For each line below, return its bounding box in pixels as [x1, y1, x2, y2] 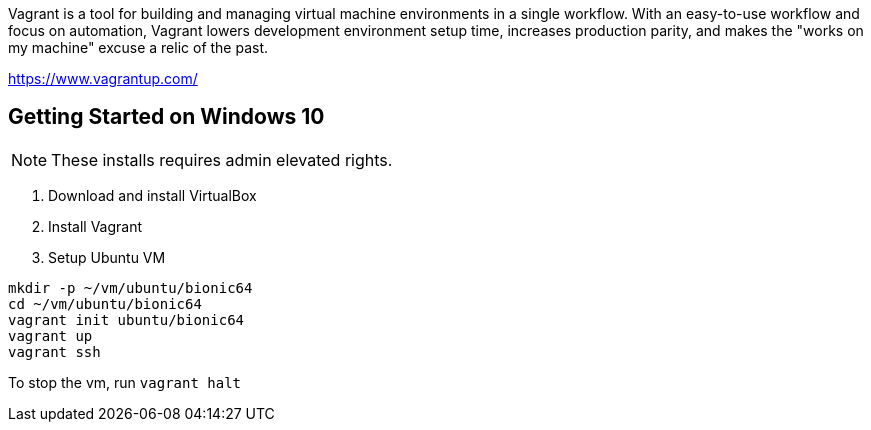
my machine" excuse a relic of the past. [8, 39, 269, 56]
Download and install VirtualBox [48, 186, 257, 204]
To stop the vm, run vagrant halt [8, 373, 241, 391]
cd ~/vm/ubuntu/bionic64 [8, 295, 202, 312]
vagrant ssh [8, 343, 101, 360]
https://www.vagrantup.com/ [8, 70, 198, 87]
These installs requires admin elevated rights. [51, 149, 393, 170]
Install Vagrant [48, 217, 143, 235]
